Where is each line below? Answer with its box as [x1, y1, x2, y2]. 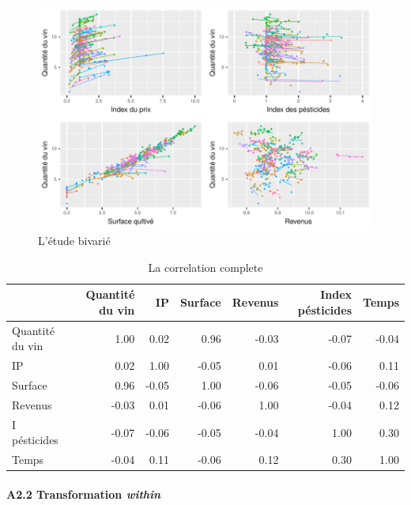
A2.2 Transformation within [6, 485, 161, 502]
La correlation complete [148, 258, 263, 275]
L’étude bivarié [38, 232, 111, 249]
